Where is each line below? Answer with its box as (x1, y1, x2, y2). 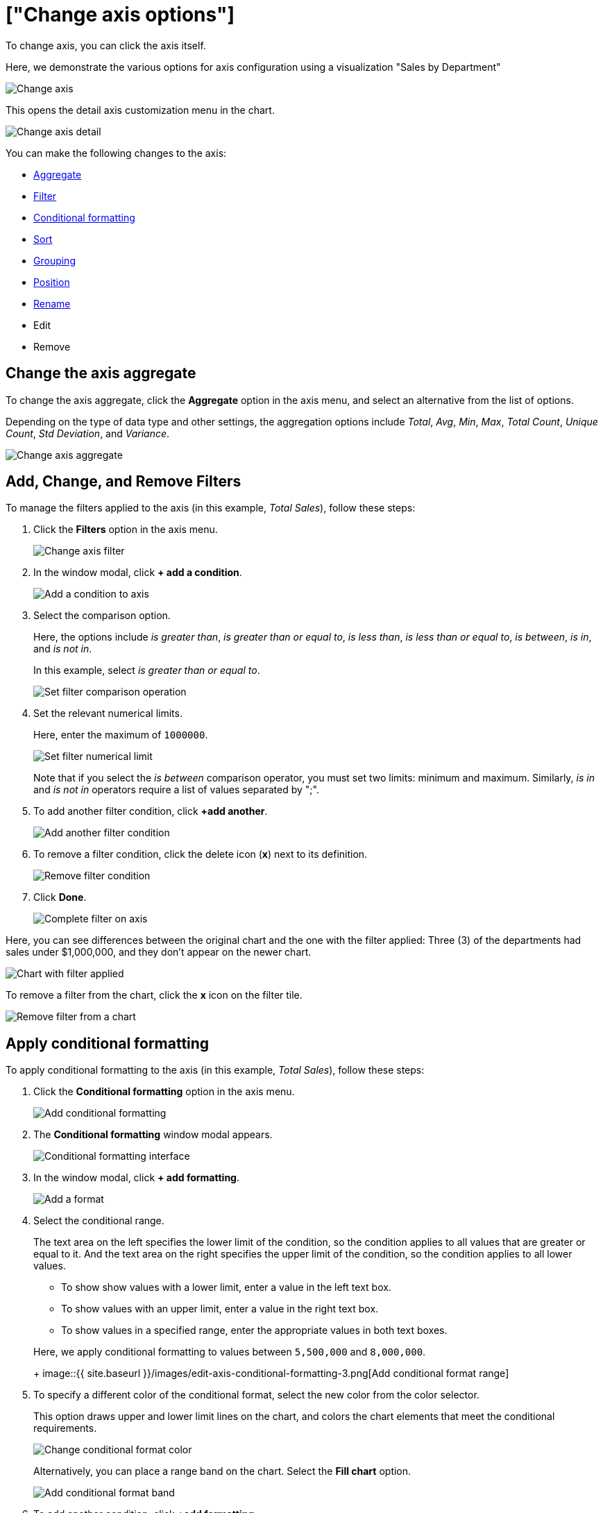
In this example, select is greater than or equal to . (33, 664, 260, 677)
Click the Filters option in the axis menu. (33, 523, 218, 536)
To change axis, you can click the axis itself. (6, 39, 206, 51)
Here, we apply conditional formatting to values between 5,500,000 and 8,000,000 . (33, 1346, 426, 1358)
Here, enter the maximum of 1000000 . (33, 729, 208, 741)
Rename (33, 297, 71, 310)
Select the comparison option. (33, 609, 171, 622)
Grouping (33, 254, 76, 267)
